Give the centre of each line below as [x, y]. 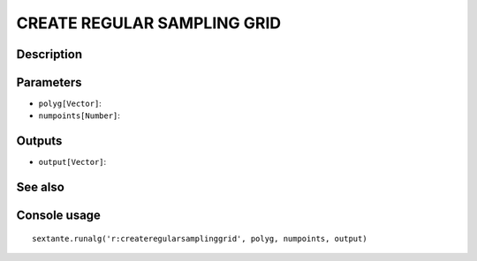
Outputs [39, 141]
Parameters [49, 82]
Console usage [59, 216]
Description [49, 54]
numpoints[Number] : [79, 116]
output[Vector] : [72, 162]
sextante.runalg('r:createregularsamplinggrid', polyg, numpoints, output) [200, 239]
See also [41, 187]
